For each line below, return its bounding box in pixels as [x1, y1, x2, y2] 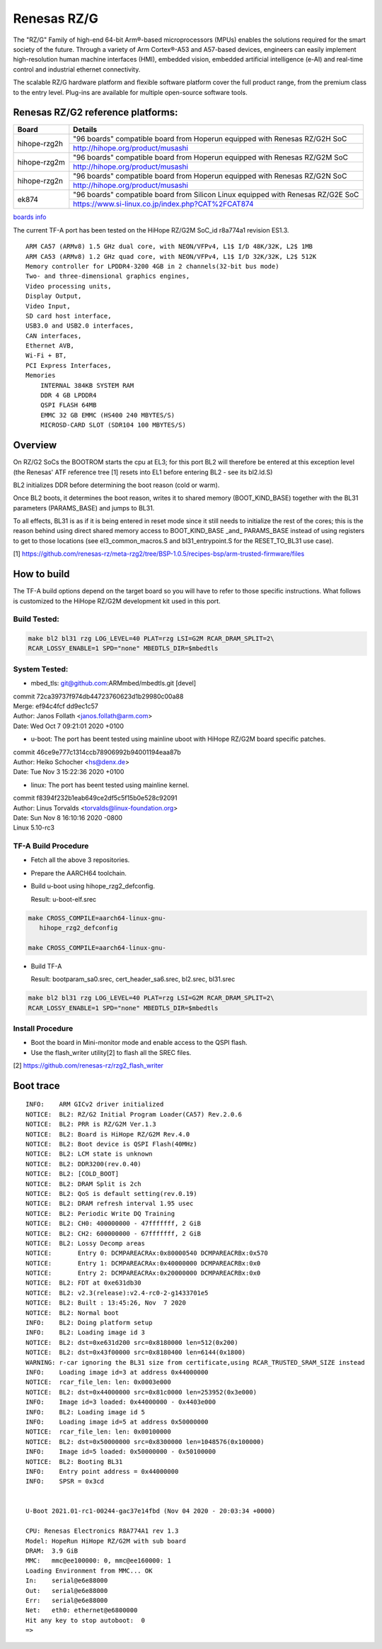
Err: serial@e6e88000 [25, 1596, 108, 1604]
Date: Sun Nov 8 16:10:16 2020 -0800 [13, 813, 123, 822]
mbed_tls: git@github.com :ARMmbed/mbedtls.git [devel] [30, 679, 197, 688]
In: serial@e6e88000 [25, 1577, 108, 1584]
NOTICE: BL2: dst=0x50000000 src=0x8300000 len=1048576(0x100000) [25, 1438, 265, 1446]
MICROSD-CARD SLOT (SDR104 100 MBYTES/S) [40, 421, 187, 429]
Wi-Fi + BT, [25, 352, 67, 359]
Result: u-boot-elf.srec [30, 895, 97, 903]
